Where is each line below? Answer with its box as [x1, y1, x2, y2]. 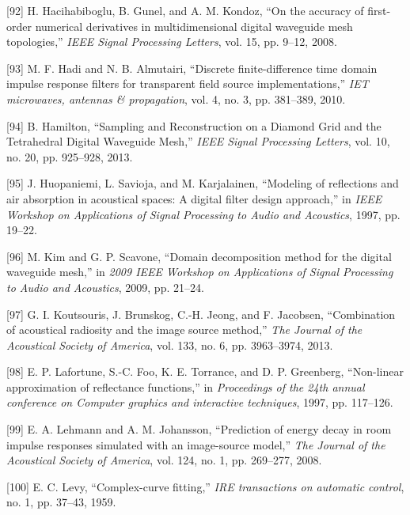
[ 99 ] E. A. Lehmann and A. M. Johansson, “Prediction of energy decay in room [6, 421, 392, 437]
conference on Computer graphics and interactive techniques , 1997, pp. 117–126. [6, 394, 393, 411]
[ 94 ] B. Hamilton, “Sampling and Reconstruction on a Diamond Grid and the [6, 117, 382, 134]
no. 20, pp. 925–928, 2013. [6, 148, 133, 165]
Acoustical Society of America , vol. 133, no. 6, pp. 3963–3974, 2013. [6, 336, 333, 353]
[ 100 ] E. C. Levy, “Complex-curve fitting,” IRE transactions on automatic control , [6, 478, 404, 494]
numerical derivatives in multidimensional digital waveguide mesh [35, 17, 353, 34]
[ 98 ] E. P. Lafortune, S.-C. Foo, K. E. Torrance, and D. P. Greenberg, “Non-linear [6, 363, 404, 380]
